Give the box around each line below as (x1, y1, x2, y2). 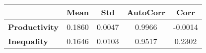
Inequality (8, 35, 49, 47)
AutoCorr (127, 6, 166, 18)
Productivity (8, 21, 59, 32)
